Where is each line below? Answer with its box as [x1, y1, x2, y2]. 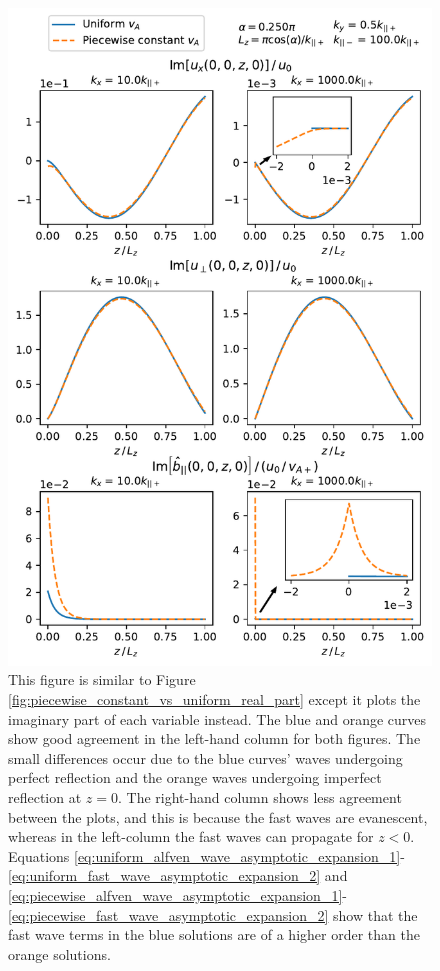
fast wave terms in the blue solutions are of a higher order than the [8, 924, 420, 945]
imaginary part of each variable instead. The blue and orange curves [8, 708, 427, 729]
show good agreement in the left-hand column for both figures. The [8, 728, 421, 749]
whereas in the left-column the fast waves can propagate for [8, 826, 374, 847]
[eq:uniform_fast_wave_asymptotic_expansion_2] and [8, 865, 348, 886]
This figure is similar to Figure [8, 669, 196, 690]
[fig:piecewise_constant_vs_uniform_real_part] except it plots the [8, 689, 421, 710]
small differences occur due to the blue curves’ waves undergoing [8, 747, 403, 768]
